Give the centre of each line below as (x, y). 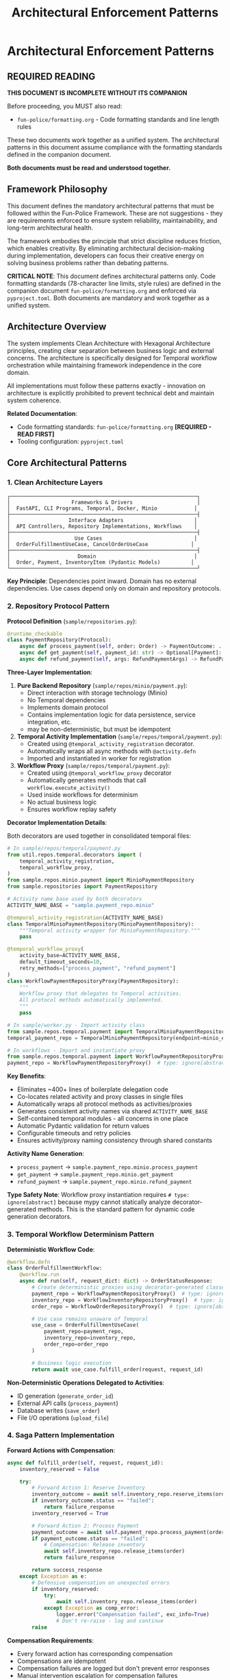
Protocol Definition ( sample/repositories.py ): (72, 621)
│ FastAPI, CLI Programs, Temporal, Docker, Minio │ (102, 508)
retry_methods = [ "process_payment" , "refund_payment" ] (98, 968)
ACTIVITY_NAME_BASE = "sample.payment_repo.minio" (81, 905)
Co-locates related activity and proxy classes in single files (100, 1097)
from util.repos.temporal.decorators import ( (75, 854)
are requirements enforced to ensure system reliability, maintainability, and (112, 220)
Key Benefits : (27, 1076)
